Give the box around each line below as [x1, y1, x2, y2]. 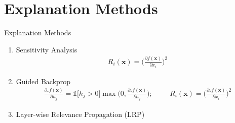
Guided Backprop [16, 76, 71, 86]
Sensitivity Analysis [16, 44, 77, 54]
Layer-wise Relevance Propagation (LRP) [16, 108, 145, 119]
